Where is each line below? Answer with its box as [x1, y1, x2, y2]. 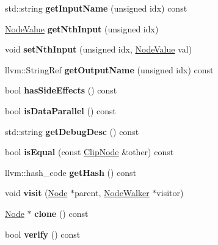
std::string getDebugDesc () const [5, 125, 139, 137]
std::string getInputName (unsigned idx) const [5, 2, 187, 14]
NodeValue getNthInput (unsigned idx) [5, 22, 159, 35]
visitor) [156, 186, 184, 199]
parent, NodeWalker [74, 186, 150, 199]
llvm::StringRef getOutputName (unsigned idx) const [5, 63, 214, 76]
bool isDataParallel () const [5, 104, 117, 117]
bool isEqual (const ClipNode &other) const [5, 145, 174, 158]
